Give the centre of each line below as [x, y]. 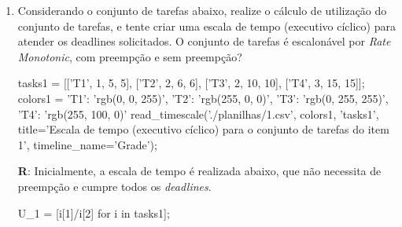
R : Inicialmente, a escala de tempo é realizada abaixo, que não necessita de [199, 171]
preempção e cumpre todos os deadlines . [114, 186]
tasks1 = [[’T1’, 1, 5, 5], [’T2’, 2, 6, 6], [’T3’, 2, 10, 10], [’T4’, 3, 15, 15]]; [191, 83]
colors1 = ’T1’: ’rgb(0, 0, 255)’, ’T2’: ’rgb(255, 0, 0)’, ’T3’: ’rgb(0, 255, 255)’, [203, 98]
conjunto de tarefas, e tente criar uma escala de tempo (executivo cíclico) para [207, 26]
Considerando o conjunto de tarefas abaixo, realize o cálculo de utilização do [202, 10]
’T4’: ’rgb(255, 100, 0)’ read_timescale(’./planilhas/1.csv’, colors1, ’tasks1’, [198, 113]
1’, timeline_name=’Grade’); [87, 144]
